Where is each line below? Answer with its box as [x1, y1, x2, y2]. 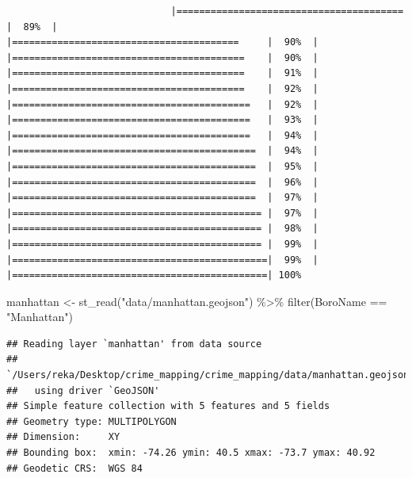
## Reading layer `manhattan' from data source [6, 338, 262, 350]
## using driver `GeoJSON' [6, 384, 160, 396]
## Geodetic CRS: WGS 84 [6, 462, 143, 474]
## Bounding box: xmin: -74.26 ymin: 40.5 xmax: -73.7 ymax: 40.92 [6, 447, 376, 459]
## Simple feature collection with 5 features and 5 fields [6, 400, 330, 412]
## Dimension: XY [6, 431, 120, 443]
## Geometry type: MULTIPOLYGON [6, 415, 177, 427]
